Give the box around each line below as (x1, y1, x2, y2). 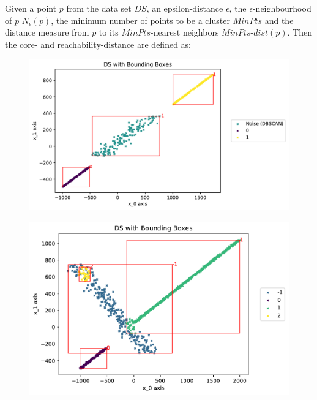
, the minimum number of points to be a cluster (51, 13, 230, 26)
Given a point (5, 2, 57, 14)
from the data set (66, 2, 132, 14)
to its (99, 26, 119, 39)
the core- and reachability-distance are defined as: (5, 37, 191, 50)
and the (264, 13, 294, 26)
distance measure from (5, 26, 89, 39)
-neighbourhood (252, 2, 311, 14)
